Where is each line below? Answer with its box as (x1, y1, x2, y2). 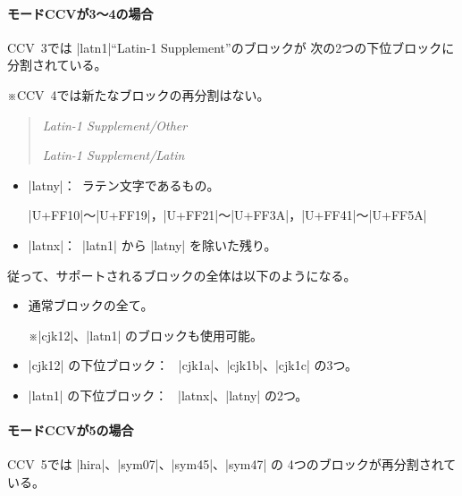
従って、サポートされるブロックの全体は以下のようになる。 (7, 265, 357, 284)
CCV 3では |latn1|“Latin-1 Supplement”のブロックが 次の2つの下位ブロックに (7, 38, 455, 56)
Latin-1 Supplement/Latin (42, 146, 185, 164)
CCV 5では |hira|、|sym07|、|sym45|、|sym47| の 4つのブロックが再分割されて (7, 455, 457, 474)
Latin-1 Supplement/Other (42, 115, 188, 134)
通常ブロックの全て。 (28, 296, 154, 315)
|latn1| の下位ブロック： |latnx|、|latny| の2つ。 (28, 385, 308, 404)
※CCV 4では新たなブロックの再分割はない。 (7, 85, 270, 104)
